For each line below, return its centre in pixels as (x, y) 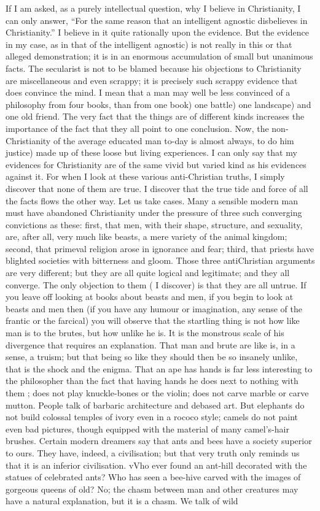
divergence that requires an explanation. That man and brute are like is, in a (150, 344)
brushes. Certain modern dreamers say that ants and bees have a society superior (159, 441)
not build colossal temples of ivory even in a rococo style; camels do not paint (152, 417)
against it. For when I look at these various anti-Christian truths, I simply (145, 176)
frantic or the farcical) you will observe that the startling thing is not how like (153, 321)
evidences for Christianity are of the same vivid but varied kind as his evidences (156, 164)
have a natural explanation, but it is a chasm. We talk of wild (122, 501)
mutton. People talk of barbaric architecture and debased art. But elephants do (155, 405)
